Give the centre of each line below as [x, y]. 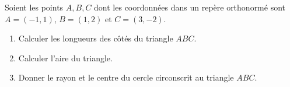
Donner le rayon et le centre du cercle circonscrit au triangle [126, 77]
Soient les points [34, 7]
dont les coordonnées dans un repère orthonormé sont [190, 7]
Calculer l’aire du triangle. [65, 58]
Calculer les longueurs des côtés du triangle [96, 38]
